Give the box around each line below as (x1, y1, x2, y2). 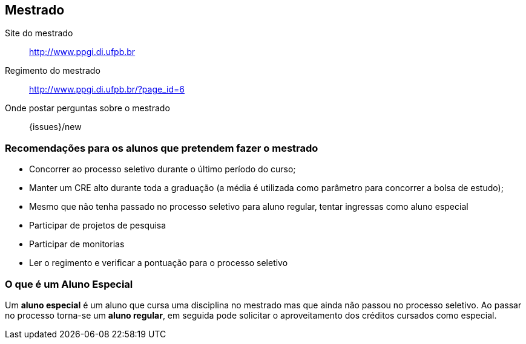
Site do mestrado (5, 28, 73, 39)
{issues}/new (29, 122, 82, 132)
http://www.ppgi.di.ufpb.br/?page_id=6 (29, 84, 185, 95)
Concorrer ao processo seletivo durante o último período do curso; (29, 164, 296, 175)
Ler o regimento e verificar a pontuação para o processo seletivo (29, 258, 288, 268)
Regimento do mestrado (5, 65, 100, 76)
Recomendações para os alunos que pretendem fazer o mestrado (5, 141, 318, 154)
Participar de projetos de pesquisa (29, 220, 166, 231)
